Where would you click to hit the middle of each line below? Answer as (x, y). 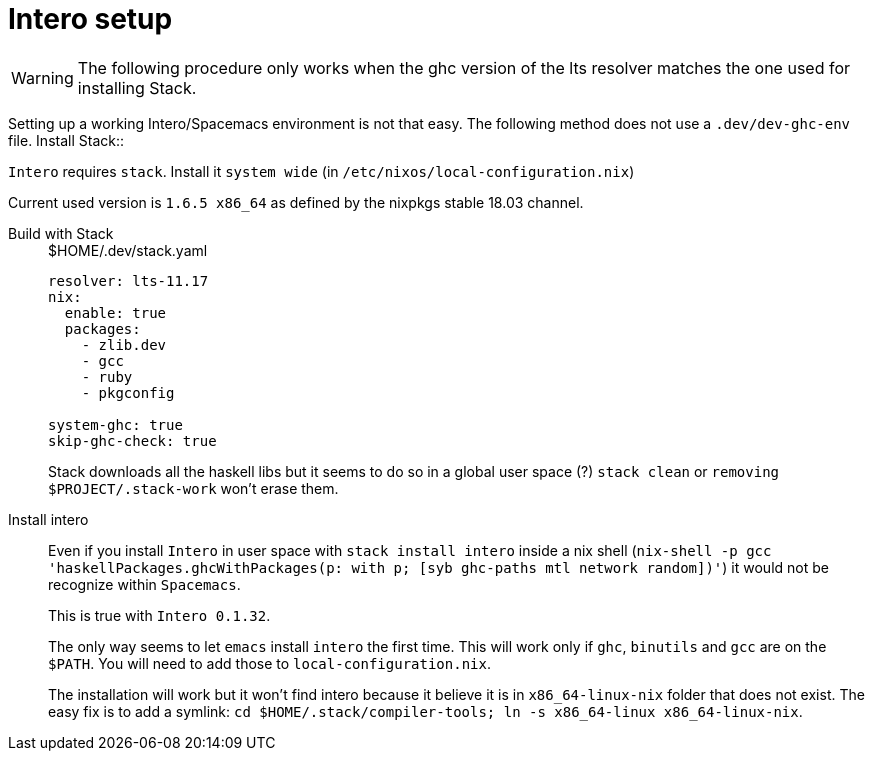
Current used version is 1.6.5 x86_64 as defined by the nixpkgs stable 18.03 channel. (296, 202)
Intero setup (90, 19)
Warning (42, 77)
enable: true (115, 312)
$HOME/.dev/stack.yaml (128, 250)
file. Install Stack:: (66, 140)
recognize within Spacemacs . (144, 584)
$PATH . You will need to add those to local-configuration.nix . (269, 663)
